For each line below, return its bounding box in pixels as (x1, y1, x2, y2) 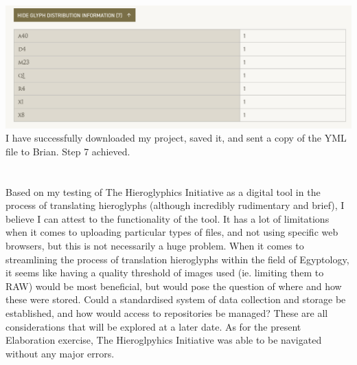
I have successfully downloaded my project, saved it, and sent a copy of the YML (5, 131, 347, 145)
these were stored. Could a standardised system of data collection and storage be (5, 292, 346, 307)
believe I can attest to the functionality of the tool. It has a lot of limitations (5, 211, 330, 225)
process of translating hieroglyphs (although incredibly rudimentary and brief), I (5, 198, 345, 212)
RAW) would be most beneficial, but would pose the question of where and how (5, 278, 342, 293)
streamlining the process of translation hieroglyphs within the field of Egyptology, (5, 252, 349, 266)
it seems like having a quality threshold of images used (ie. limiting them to (5, 265, 324, 280)
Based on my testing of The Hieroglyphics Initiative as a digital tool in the (5, 184, 321, 199)
